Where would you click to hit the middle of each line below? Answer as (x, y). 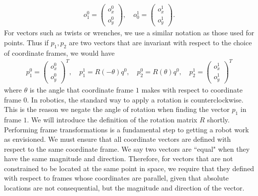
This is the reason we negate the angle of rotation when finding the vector (117, 109)
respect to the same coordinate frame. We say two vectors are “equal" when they (127, 148)
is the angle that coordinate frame (82, 89)
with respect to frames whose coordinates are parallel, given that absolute (117, 178)
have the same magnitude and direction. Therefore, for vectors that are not (119, 158)
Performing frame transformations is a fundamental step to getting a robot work (127, 129)
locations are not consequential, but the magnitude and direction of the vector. (124, 188)
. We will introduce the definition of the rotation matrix (112, 119)
